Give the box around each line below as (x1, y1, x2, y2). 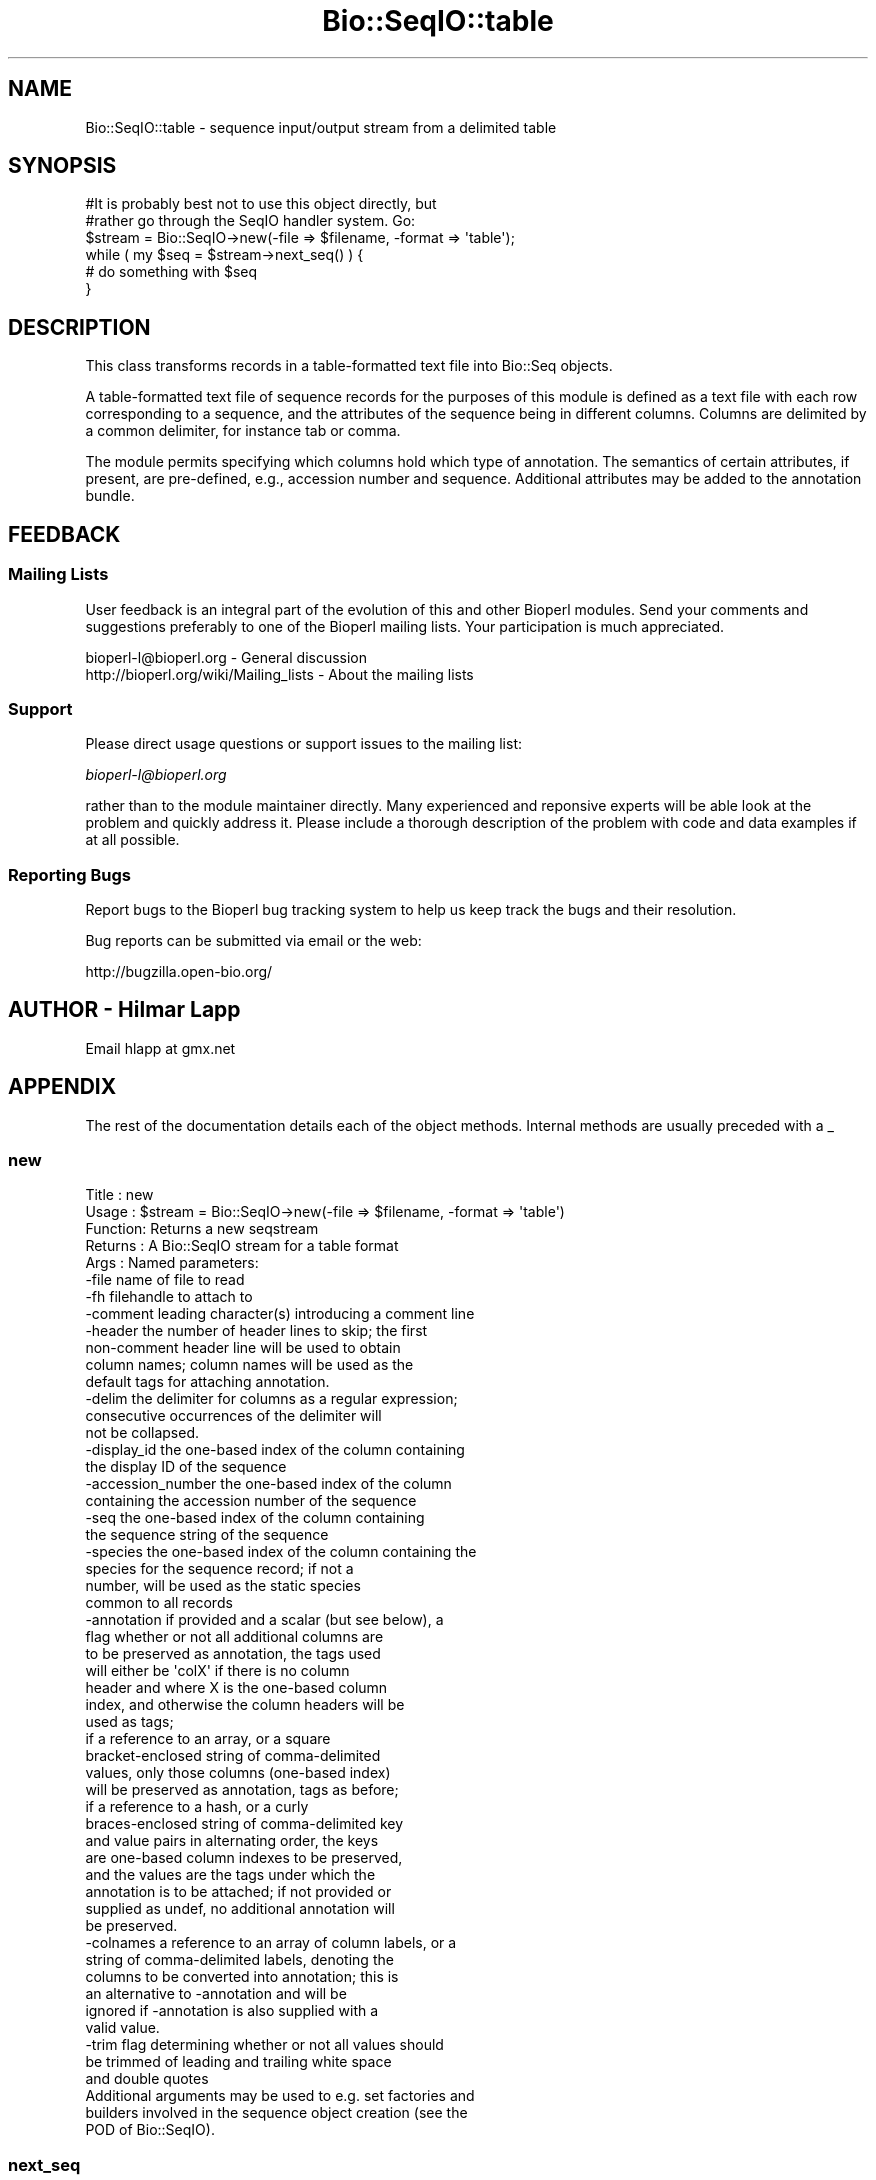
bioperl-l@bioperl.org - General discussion (85, 648, 368, 666)
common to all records (85, 1594, 233, 1612)
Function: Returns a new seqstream (85, 1220, 319, 1238)
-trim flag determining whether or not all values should (85, 2036, 444, 2054)
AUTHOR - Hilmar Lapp (8, 997, 241, 1023)
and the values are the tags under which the (85, 1866, 376, 1884)
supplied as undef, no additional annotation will (85, 1900, 395, 1918)
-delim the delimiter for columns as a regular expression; (85, 1390, 458, 1408)
